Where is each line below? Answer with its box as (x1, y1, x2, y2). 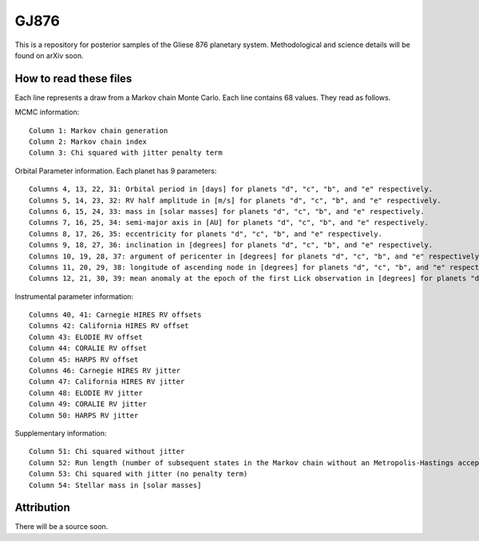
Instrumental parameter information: (14, 291, 134, 301)
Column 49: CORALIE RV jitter (29, 400, 148, 409)
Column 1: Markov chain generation (29, 126, 168, 135)
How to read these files (14, 72, 133, 85)
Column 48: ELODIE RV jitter (29, 388, 143, 397)
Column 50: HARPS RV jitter (29, 411, 139, 420)
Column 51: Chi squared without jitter (29, 447, 185, 456)
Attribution (14, 501, 71, 515)
